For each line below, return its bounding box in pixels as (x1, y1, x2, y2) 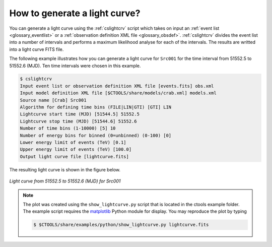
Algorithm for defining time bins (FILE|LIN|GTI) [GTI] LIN (20, 104, 172, 110)
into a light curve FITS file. (9, 46, 64, 52)
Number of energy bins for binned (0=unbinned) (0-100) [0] (20, 133, 172, 138)
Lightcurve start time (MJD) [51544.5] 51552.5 (20, 111, 140, 117)
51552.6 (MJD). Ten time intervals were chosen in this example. (9, 63, 141, 69)
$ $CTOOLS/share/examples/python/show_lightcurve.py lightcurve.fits (33, 222, 209, 228)
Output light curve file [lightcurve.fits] (20, 154, 129, 159)
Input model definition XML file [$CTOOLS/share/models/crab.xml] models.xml (20, 90, 217, 96)
